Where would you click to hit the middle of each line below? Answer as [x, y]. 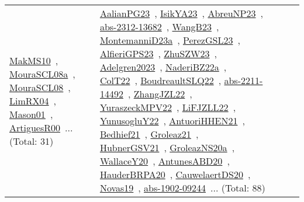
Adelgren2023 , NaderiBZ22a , [163, 67]
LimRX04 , [33, 100]
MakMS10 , [34, 60]
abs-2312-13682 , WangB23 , [159, 27]
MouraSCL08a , [42, 74]
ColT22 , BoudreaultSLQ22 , [160, 80]
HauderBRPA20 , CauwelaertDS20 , [175, 174]
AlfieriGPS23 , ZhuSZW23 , [158, 53]
